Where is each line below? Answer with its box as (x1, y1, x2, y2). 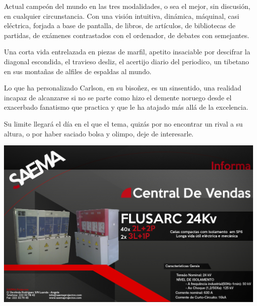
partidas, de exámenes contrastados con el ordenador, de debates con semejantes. (4, 30, 250, 40)
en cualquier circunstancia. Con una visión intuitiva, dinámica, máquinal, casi (4, 10, 239, 21)
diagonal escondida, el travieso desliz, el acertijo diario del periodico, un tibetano (4, 56, 249, 66)
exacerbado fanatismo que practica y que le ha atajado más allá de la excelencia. (4, 102, 249, 112)
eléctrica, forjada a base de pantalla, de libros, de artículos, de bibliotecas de (4, 20, 236, 31)
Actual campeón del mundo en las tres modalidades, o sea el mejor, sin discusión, (4, 1, 251, 11)
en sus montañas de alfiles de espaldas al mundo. (4, 66, 152, 76)
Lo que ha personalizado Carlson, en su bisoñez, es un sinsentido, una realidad (4, 83, 242, 93)
